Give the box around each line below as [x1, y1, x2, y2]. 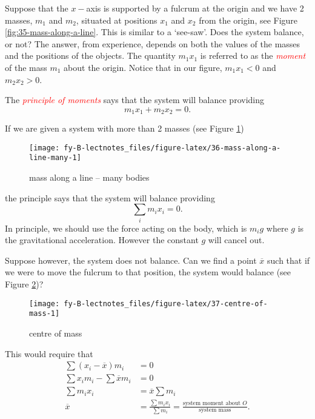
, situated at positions [76, 13, 157, 26]
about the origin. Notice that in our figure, [64, 61, 222, 73]
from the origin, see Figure [199, 13, 298, 26]
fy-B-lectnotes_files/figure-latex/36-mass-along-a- [64, 143, 281, 152]
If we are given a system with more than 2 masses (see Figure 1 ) [5, 122, 244, 135]
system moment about [182, 400, 240, 407]
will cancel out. [208, 233, 265, 246]
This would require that [5, 347, 93, 360]
